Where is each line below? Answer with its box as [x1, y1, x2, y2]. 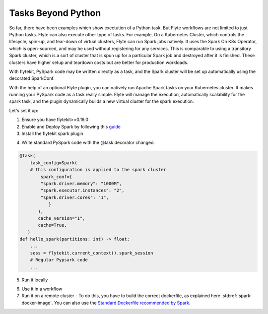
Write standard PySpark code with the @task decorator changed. [21, 139, 155, 146]
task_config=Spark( [30, 160, 78, 166]
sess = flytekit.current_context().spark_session [30, 250, 153, 255]
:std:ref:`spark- [221, 293, 253, 299]
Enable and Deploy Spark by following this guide [21, 124, 121, 129]
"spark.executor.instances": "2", [40, 188, 125, 193]
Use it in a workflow [21, 286, 63, 292]
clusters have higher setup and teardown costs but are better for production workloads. [9, 60, 189, 65]
